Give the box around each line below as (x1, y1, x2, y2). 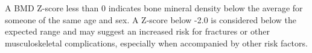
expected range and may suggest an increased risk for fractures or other (5, 25, 270, 38)
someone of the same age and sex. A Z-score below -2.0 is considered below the (5, 13, 297, 26)
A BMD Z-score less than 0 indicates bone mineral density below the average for (5, 2, 303, 14)
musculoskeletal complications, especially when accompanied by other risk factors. (5, 36, 308, 49)
